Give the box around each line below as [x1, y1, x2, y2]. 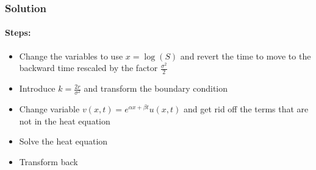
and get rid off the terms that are [183, 103, 309, 115]
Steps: [5, 26, 31, 39]
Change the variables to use [19, 49, 123, 62]
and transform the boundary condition [84, 82, 228, 95]
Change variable [19, 103, 80, 115]
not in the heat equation [19, 114, 110, 127]
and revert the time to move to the [180, 49, 311, 62]
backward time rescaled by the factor [19, 61, 158, 74]
